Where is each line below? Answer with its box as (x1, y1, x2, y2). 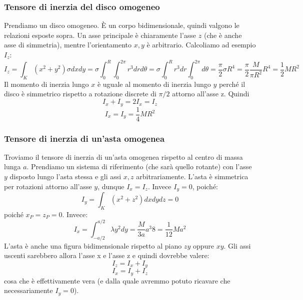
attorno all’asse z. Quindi (172, 88, 249, 99)
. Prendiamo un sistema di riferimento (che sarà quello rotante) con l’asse (26, 161, 252, 172)
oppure (192, 240, 214, 251)
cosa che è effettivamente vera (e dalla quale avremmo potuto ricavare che (4, 275, 230, 286)
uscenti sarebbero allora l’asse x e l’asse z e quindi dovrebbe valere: (4, 250, 209, 261)
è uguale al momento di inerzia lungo (97, 78, 211, 89)
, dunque (97, 181, 124, 191)
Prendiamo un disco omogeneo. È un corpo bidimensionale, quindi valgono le (4, 20, 239, 30)
